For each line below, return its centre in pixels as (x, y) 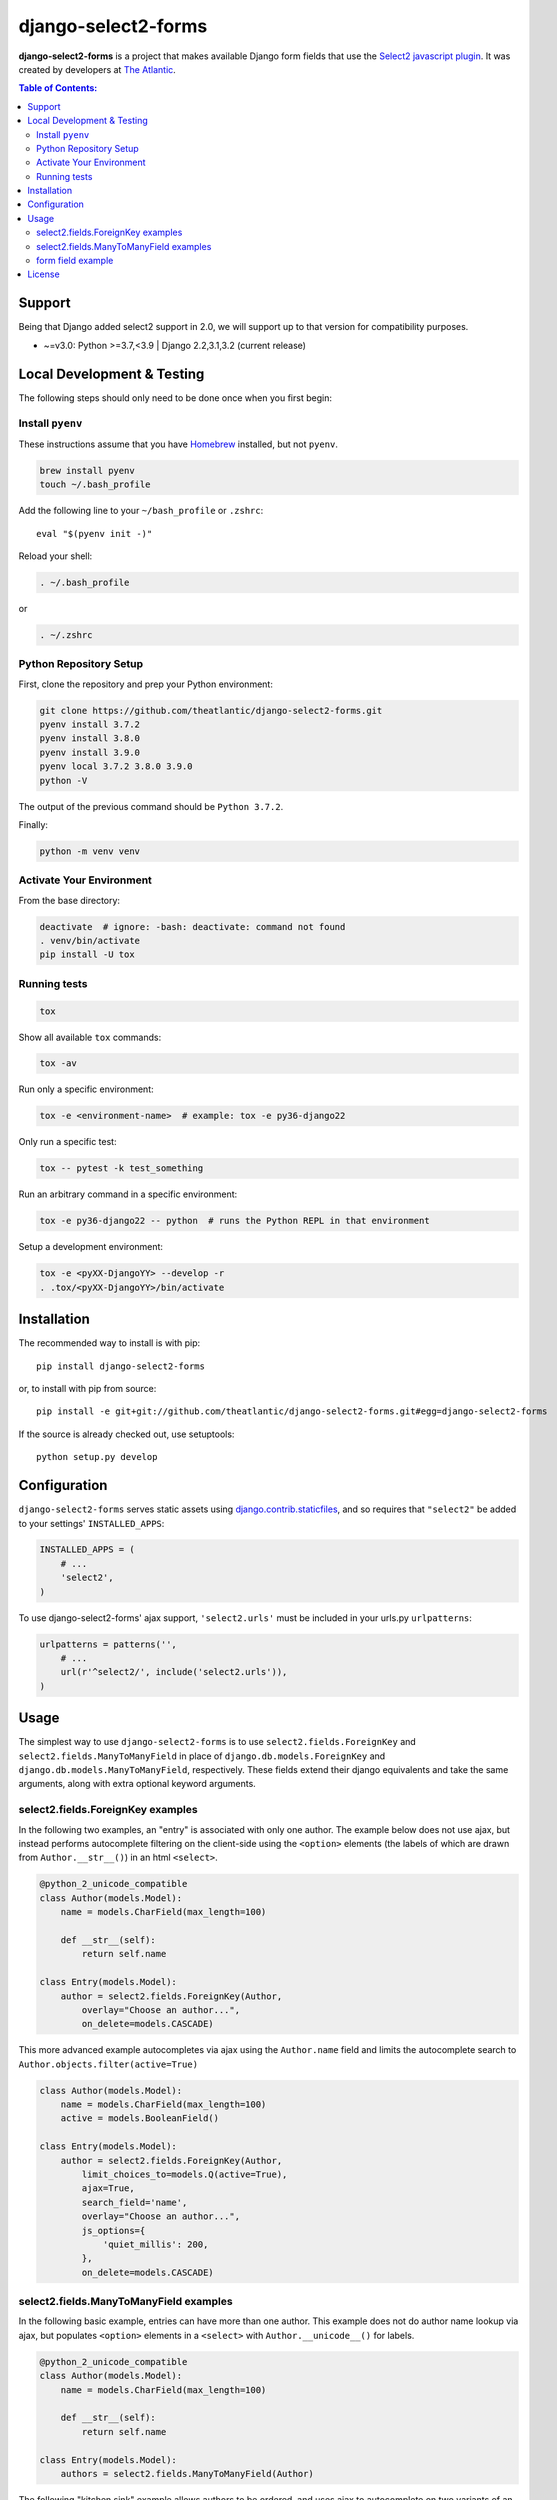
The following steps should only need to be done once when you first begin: (175, 397)
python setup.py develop (97, 1457)
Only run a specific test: (67, 1142)
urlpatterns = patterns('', (108, 1644)
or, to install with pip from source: (87, 1389)
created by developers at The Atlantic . (97, 69)
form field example (75, 261)
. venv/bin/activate (89, 940)
